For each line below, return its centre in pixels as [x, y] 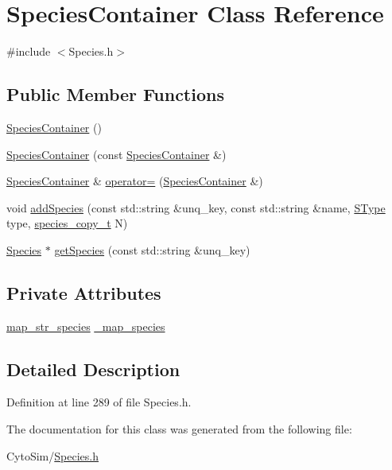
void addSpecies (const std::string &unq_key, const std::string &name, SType [196, 207]
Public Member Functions [115, 94]
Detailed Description [93, 369]
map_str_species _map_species [86, 326]
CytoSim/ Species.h [52, 455]
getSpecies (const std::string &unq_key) [152, 249]
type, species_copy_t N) [67, 223]
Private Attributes [84, 292]
